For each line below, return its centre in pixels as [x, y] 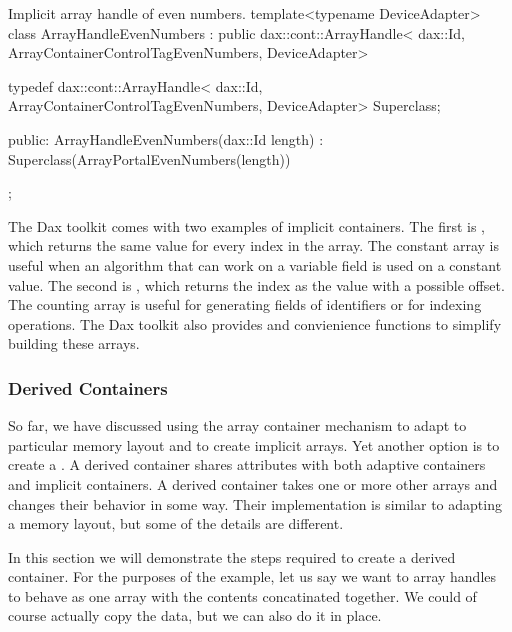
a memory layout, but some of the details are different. [176, 523]
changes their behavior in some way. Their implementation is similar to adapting [255, 503]
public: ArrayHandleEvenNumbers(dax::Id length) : [166, 138]
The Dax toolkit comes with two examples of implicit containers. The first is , [246, 225]
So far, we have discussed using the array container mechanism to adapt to [237, 425]
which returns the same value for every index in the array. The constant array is [253, 245]
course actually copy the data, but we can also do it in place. [195, 615]
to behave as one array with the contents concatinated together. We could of [242, 595]
